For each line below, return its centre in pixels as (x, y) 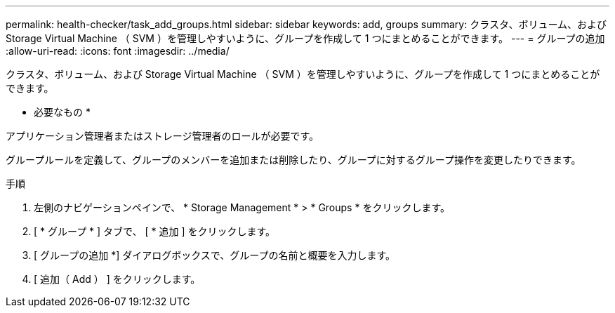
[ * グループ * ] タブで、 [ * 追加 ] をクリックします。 (155, 231)
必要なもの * (62, 112)
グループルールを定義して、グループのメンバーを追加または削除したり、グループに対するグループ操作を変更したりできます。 (293, 160)
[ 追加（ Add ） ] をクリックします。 (117, 279)
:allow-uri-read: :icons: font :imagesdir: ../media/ (118, 51)
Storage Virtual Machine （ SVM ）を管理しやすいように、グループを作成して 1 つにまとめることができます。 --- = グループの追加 (305, 38)
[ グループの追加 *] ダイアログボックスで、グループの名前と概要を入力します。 (214, 255)
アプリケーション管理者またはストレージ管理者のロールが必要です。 (163, 136)
